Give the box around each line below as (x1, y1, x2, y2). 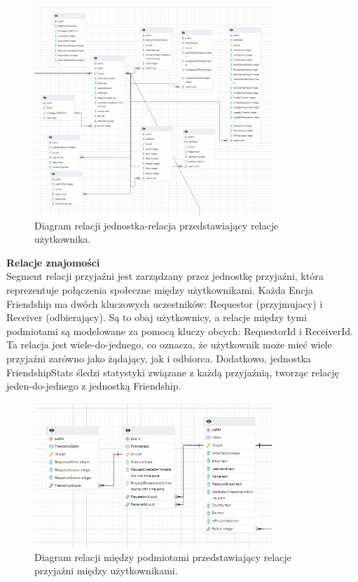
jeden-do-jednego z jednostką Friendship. (6, 378, 181, 393)
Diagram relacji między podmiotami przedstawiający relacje (34, 549, 291, 564)
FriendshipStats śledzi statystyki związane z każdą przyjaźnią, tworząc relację (6, 364, 339, 379)
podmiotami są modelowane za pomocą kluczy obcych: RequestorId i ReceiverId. (6, 323, 353, 338)
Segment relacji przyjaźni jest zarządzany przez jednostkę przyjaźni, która (6, 269, 324, 283)
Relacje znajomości (6, 255, 100, 269)
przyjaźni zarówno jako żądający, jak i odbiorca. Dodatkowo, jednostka (6, 351, 311, 366)
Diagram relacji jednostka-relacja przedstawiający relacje (34, 218, 279, 232)
